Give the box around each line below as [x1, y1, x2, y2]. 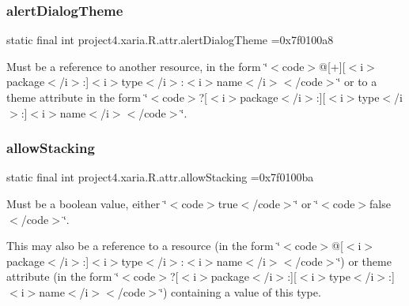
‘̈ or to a [337, 73, 377, 90]
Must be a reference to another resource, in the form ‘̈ [6, 58, 268, 74]
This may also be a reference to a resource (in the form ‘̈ [6, 237, 281, 254]
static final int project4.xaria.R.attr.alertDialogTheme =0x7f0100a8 [6, 32, 334, 48]
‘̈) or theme [337, 252, 392, 269]
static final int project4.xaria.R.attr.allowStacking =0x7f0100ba [6, 169, 314, 185]
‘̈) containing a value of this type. [160, 283, 321, 300]
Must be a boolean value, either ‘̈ [6, 196, 167, 211]
